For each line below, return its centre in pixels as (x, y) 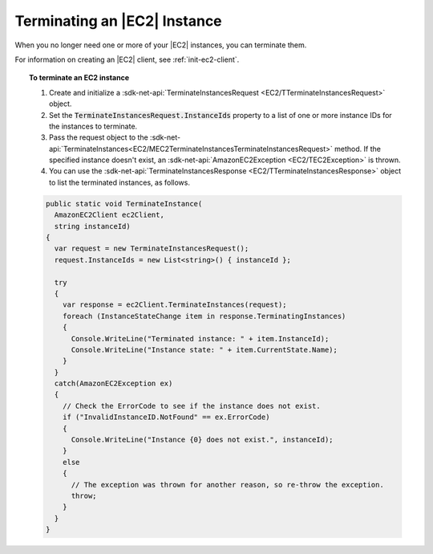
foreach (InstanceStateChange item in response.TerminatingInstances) (204, 316)
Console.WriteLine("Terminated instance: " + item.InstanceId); (200, 338)
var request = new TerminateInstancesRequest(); (152, 248)
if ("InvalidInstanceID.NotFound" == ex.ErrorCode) (166, 417)
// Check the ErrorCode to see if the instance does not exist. (192, 406)
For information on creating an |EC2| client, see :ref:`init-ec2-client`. (127, 59)
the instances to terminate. (93, 126)
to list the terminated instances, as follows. (119, 182)
